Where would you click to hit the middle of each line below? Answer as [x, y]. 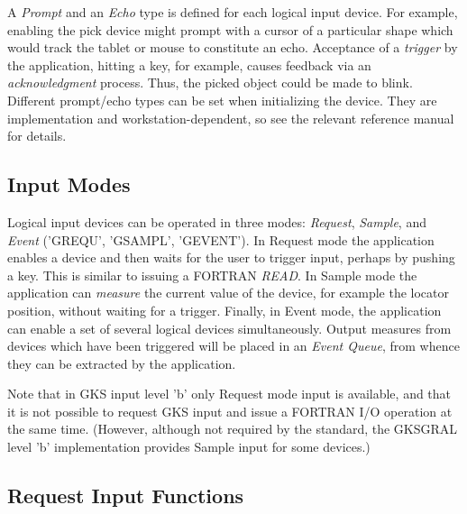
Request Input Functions [126, 496]
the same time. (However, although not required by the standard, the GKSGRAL [233, 429]
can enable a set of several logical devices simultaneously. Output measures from [229, 328]
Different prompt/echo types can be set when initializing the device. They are [222, 100]
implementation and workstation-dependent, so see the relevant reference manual [231, 118]
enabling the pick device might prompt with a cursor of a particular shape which [230, 29]
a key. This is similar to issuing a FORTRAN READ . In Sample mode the [212, 275]
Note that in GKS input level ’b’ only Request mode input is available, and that [229, 394]
